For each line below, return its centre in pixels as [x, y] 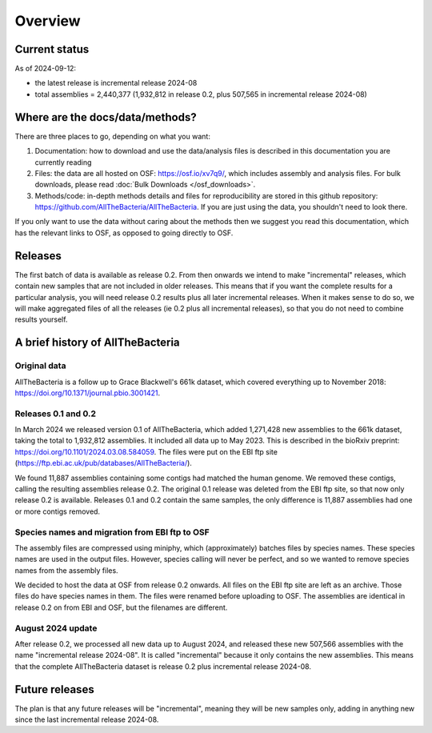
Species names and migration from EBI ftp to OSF [112, 532]
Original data [40, 366]
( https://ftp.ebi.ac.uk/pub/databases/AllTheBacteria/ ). [103, 463]
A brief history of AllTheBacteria [97, 343]
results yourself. [41, 319]
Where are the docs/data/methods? [106, 117]
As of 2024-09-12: [45, 69]
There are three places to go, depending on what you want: [113, 136]
